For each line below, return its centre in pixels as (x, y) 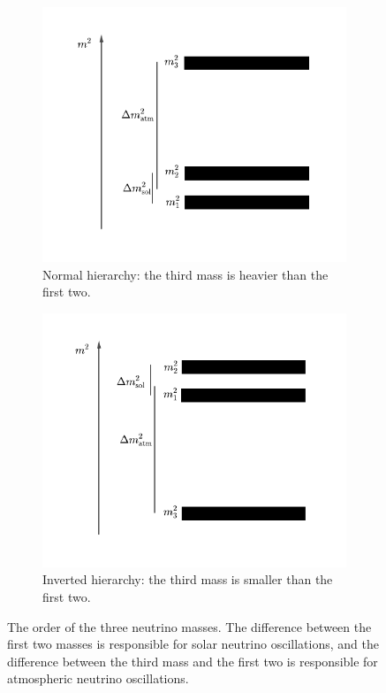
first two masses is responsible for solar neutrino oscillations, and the (193, 644)
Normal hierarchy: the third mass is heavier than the (185, 274)
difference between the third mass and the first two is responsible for (193, 661)
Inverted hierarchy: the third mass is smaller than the (188, 579)
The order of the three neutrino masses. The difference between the (189, 626)
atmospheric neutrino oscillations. (98, 678)
